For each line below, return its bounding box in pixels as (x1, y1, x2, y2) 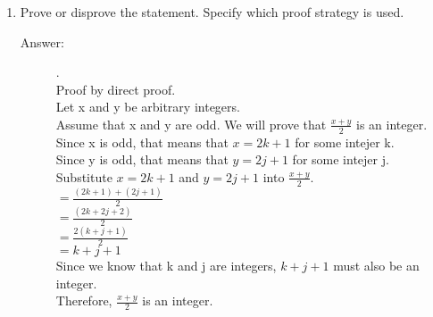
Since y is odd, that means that (55, 150, 229, 169)
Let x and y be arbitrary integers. (55, 97, 240, 116)
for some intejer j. (292, 150, 389, 169)
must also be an (333, 256, 420, 275)
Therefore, (55, 291, 112, 310)
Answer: (20, 32, 64, 51)
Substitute (55, 167, 112, 186)
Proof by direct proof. (55, 79, 176, 98)
